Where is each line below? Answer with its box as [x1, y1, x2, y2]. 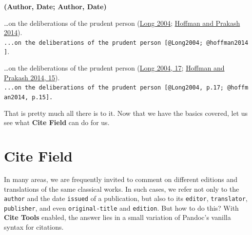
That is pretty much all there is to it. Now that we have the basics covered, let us [4, 108, 248, 118]
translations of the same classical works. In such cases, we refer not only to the [4, 183, 239, 194]
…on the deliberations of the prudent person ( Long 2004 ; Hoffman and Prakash [4, 18, 240, 28]
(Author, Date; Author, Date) [4, 1, 107, 11]
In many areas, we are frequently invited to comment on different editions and [4, 174, 238, 184]
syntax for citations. [4, 222, 64, 232]
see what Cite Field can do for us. [4, 117, 110, 127]
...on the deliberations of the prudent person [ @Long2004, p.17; [4, 84, 224, 91]
